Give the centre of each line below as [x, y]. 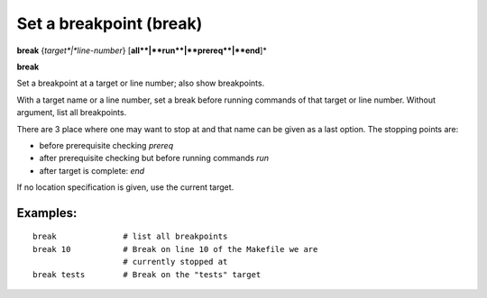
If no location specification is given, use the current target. [125, 187]
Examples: [47, 213]
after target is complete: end [92, 170]
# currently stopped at [175, 262]
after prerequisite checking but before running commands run [154, 158]
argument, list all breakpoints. [72, 113]
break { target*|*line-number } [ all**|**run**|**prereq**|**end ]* [142, 50]
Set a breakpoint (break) [110, 23]
